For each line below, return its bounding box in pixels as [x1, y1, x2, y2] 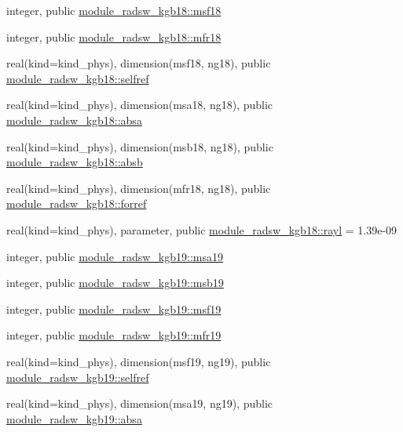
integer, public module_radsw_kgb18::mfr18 [6, 28, 222, 45]
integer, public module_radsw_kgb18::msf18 [6, 2, 222, 18]
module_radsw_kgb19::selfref [6, 368, 149, 385]
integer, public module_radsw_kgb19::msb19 [6, 274, 224, 291]
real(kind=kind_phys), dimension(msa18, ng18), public [6, 96, 273, 113]
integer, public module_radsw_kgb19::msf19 [6, 300, 222, 317]
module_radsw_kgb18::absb [6, 154, 143, 170]
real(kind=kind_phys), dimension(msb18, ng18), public [6, 138, 273, 154]
